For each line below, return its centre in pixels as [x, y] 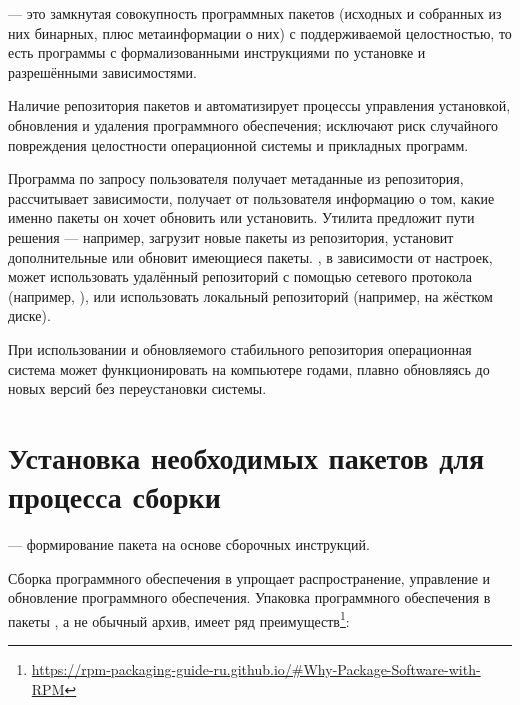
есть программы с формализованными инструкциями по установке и [217, 52]
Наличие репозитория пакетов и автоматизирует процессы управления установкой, [259, 105]
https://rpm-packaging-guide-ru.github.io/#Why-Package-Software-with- [256, 669]
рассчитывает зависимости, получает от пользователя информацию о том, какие [251, 197]
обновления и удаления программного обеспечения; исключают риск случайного [253, 124]
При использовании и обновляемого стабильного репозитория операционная [240, 348]
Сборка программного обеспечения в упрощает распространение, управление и [249, 577]
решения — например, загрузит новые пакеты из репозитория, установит [231, 236]
